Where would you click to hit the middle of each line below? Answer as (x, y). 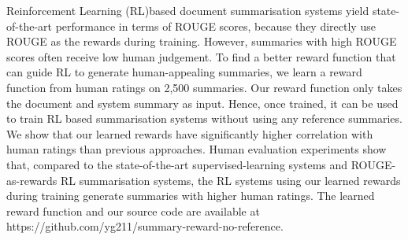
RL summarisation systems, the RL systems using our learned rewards (231, 180)
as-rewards (32, 180)
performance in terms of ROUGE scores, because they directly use (215, 26)
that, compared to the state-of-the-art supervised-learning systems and (177, 164)
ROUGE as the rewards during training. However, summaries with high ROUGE (202, 41)
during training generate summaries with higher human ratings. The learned (191, 196)
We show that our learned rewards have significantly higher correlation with (190, 133)
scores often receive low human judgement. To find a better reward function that (201, 56)
